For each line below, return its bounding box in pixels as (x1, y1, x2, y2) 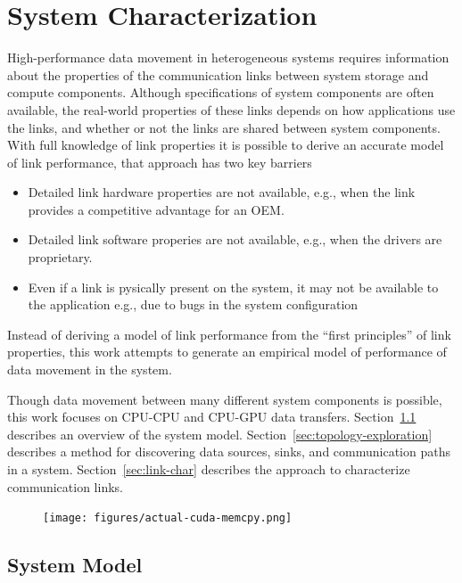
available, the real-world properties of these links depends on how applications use (7, 100, 456, 119)
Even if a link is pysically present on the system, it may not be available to (28, 277, 439, 296)
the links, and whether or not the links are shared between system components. (7, 118, 441, 136)
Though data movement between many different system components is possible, (7, 390, 442, 408)
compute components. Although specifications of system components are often (7, 83, 434, 102)
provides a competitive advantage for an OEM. (28, 200, 285, 218)
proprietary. (28, 248, 93, 267)
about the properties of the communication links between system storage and (7, 65, 429, 84)
